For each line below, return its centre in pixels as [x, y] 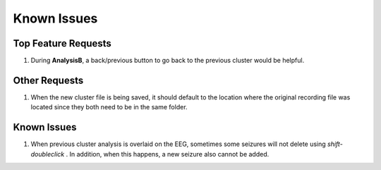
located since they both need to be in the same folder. [109, 107]
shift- [335, 144]
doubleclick [48, 154]
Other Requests [48, 80]
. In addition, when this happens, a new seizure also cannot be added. [168, 154]
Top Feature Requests [62, 43]
